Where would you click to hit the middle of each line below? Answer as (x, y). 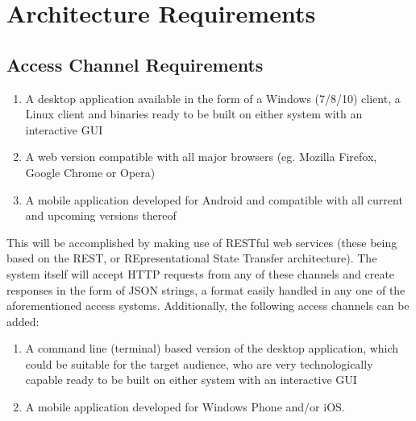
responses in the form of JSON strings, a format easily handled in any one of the (206, 289)
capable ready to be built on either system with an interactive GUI (191, 380)
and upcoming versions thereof (101, 215)
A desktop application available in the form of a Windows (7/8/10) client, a (213, 98)
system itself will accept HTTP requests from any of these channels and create (201, 273)
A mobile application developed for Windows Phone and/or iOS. (185, 407)
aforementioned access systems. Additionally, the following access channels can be (208, 305)
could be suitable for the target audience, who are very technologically (199, 363)
